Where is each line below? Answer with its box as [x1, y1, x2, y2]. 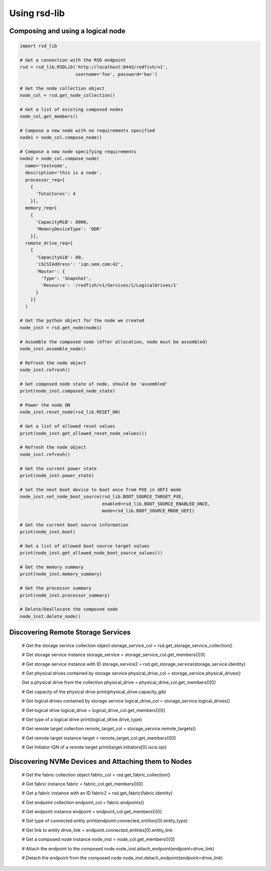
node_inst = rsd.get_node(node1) [20, 325, 102, 331]
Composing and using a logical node [9, 27, 125, 35]
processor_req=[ [25, 177, 65, 183]
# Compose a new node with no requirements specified [20, 127, 155, 133]
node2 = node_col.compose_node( [20, 156, 100, 162]
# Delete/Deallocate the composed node [20, 606, 118, 612]
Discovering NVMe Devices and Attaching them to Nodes [9, 757, 192, 766]
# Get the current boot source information [20, 522, 129, 528]
